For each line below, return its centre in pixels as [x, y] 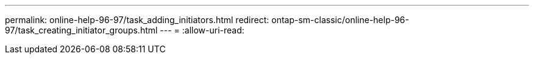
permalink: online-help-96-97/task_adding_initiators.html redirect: [137, 20]
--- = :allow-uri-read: [202, 30]
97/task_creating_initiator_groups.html [81, 30]
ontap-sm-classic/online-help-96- [340, 20]
